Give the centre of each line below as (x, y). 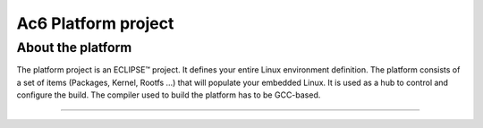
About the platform (74, 47)
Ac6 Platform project (95, 23)
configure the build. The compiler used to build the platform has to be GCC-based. (169, 95)
